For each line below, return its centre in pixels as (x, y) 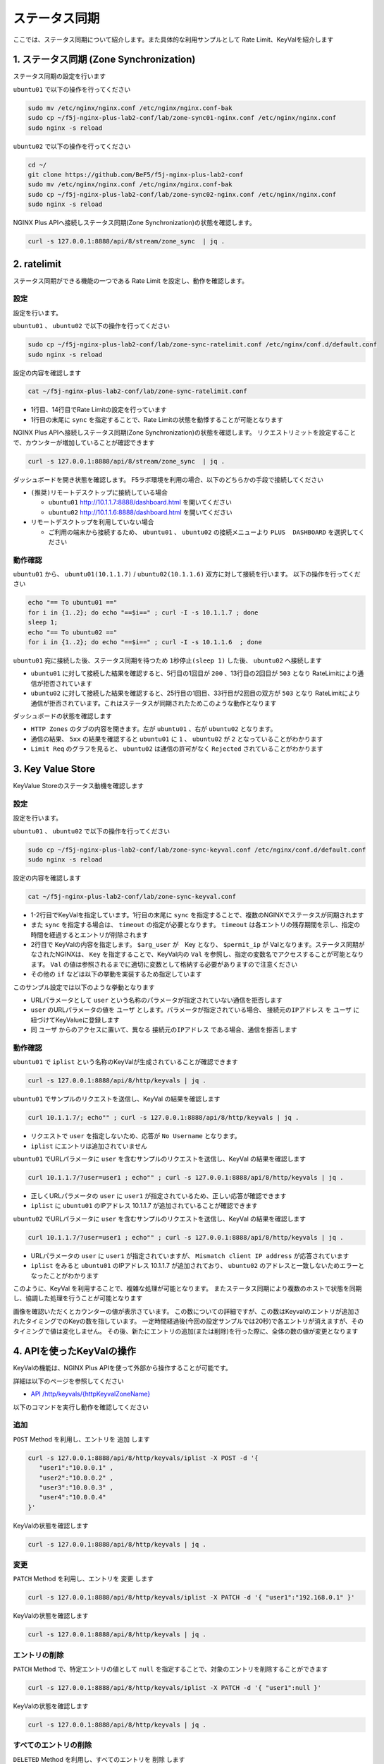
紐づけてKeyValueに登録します (75, 1020)
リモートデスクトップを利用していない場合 (92, 522)
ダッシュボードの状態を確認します (62, 715)
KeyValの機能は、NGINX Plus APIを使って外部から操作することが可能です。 (122, 1368)
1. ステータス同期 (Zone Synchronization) (104, 60)
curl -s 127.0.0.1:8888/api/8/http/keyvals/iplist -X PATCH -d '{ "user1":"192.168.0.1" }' (191, 1597)
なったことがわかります (64, 1275)
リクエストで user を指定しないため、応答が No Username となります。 (136, 1136)
